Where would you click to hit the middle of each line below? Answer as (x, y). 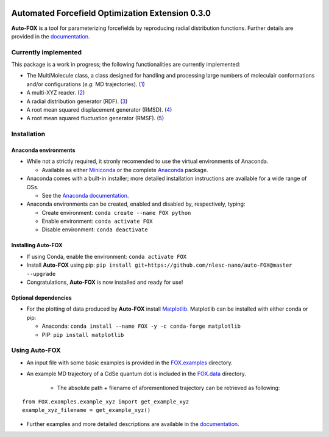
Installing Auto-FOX (37, 245)
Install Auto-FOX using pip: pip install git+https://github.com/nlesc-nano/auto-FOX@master (159, 265)
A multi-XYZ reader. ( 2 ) (56, 93)
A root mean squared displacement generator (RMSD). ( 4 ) (99, 110)
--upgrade (41, 274)
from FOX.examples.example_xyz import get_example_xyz (106, 402)
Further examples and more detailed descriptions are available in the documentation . (133, 424)
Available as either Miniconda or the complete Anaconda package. (125, 170)
